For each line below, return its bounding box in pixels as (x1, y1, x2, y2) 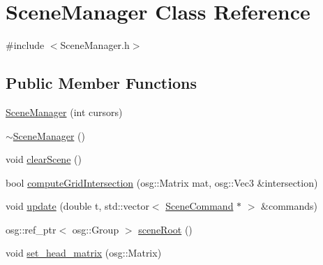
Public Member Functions (6, 72, 197, 94)
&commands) (261, 199, 318, 213)
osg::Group (72, 222, 119, 236)
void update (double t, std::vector (6, 199, 149, 213)
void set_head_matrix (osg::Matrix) (6, 245, 162, 260)
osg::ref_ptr (6, 222, 57, 236)
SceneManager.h (60, 38, 130, 52)
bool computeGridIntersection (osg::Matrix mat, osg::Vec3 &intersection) (6, 175, 318, 189)
